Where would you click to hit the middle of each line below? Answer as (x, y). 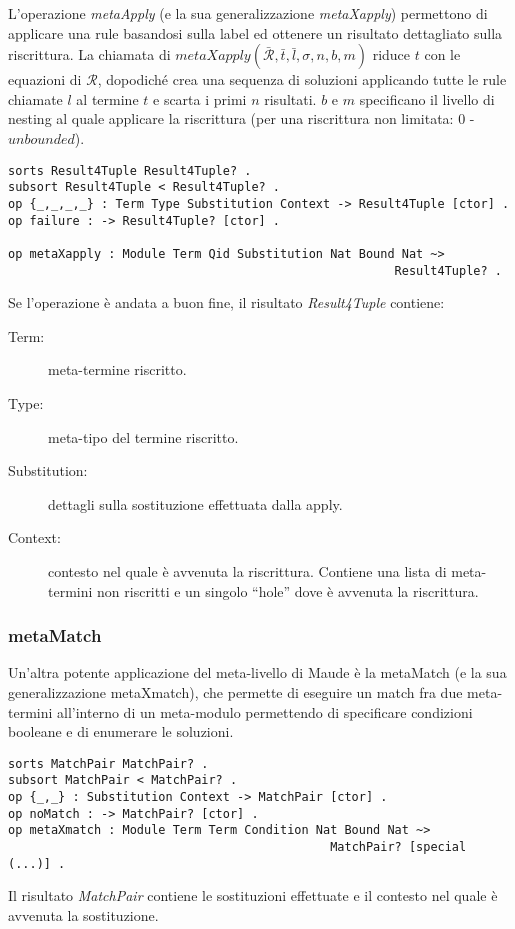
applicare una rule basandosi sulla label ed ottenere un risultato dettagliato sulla (255, 32)
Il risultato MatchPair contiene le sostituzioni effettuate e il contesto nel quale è (253, 895)
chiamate (35, 98)
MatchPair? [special (398, 846)
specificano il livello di (427, 98)
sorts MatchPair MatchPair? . (108, 763)
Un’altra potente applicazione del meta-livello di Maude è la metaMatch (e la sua (257, 672)
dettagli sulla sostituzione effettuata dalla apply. (195, 503)
